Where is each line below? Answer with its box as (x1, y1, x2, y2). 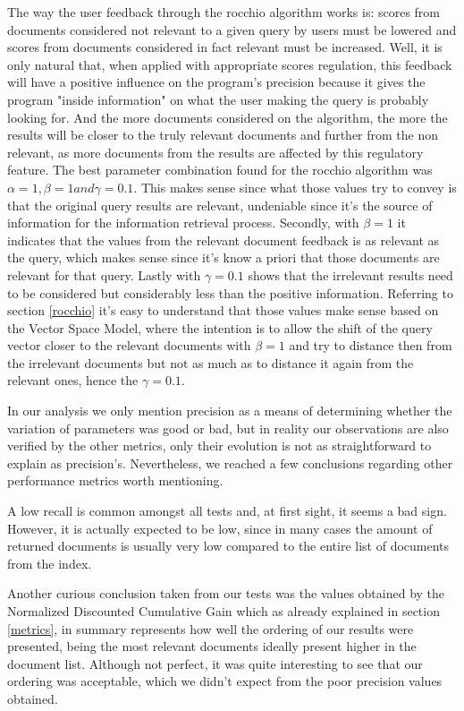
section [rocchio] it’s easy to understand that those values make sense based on (7, 301, 439, 320)
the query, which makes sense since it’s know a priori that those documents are (7, 248, 440, 267)
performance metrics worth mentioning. (7, 471, 224, 490)
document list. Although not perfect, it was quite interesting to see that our (7, 654, 423, 672)
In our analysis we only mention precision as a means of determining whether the (7, 401, 452, 420)
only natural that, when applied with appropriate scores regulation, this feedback (7, 55, 452, 73)
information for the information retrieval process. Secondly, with (7, 213, 359, 232)
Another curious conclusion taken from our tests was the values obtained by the (7, 584, 445, 603)
